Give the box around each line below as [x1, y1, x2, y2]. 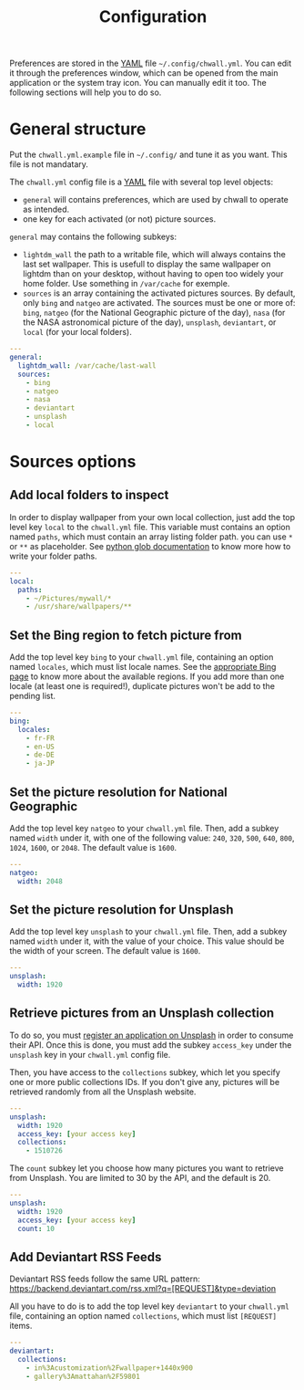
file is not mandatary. [9, 159, 89, 170]
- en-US [25, 742, 55, 751]
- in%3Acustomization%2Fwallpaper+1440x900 [25, 1363, 194, 1373]
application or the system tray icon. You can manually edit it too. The [9, 78, 267, 89]
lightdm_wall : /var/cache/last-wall [17, 361, 157, 371]
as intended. [22, 204, 70, 215]
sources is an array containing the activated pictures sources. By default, [22, 287, 296, 298]
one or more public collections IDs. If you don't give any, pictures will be [9, 1076, 280, 1087]
